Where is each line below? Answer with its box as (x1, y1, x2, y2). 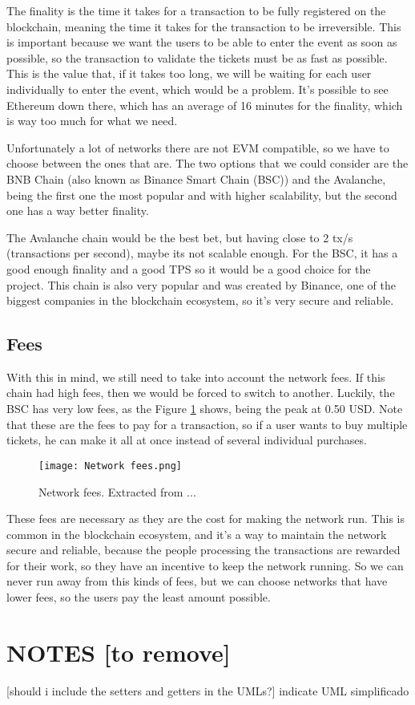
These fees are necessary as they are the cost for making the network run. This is (6, 510, 405, 527)
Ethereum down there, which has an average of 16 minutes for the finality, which (6, 96, 403, 113)
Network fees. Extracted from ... (38, 483, 196, 500)
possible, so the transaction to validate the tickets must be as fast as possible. (6, 49, 388, 66)
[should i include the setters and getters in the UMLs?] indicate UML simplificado (6, 682, 409, 699)
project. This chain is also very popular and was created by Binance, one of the (6, 276, 396, 293)
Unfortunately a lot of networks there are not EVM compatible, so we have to (6, 139, 389, 156)
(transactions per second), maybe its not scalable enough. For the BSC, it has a (6, 245, 398, 261)
